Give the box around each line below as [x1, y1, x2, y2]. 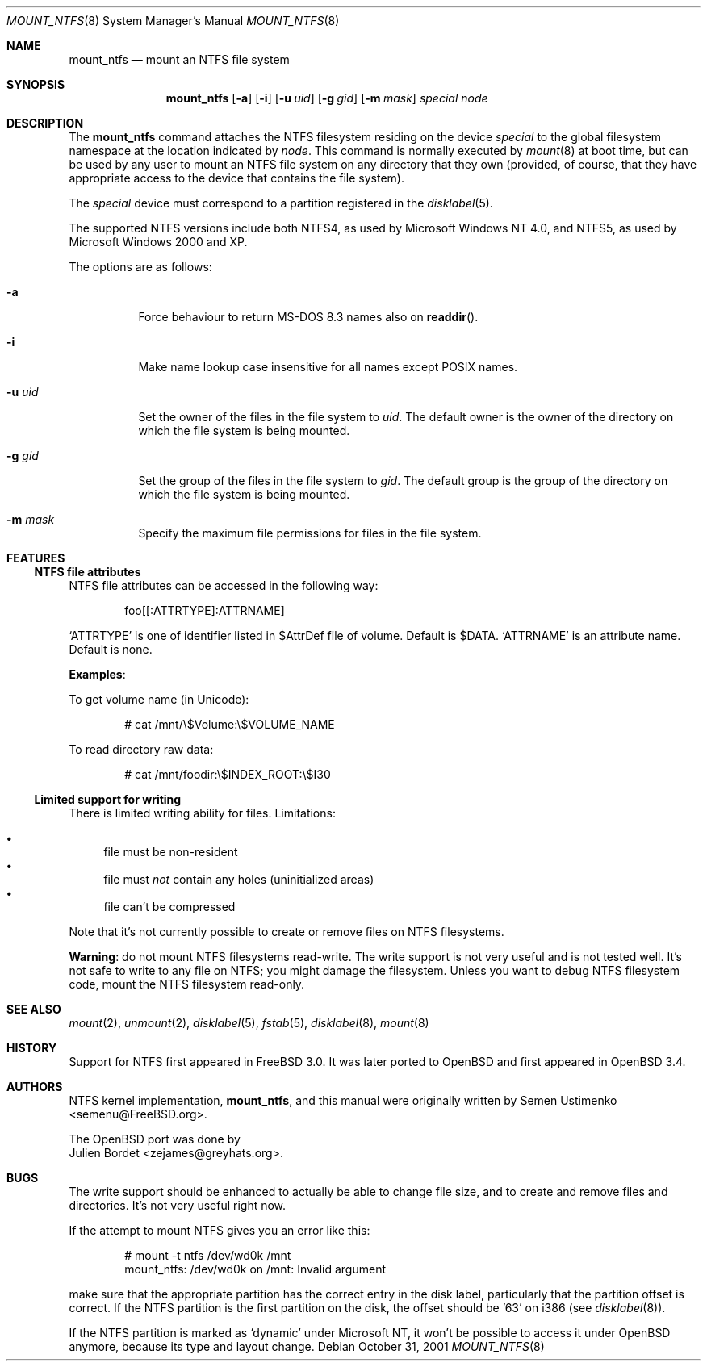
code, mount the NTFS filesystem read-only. [69, 977, 305, 991]
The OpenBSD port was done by [69, 1132, 241, 1146]
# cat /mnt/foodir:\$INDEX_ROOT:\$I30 [124, 767, 331, 781]
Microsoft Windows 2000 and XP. [69, 235, 248, 249]
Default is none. [69, 642, 153, 656]
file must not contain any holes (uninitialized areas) [103, 872, 374, 886]
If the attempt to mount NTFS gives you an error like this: [69, 1223, 370, 1237]
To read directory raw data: [69, 742, 214, 756]
